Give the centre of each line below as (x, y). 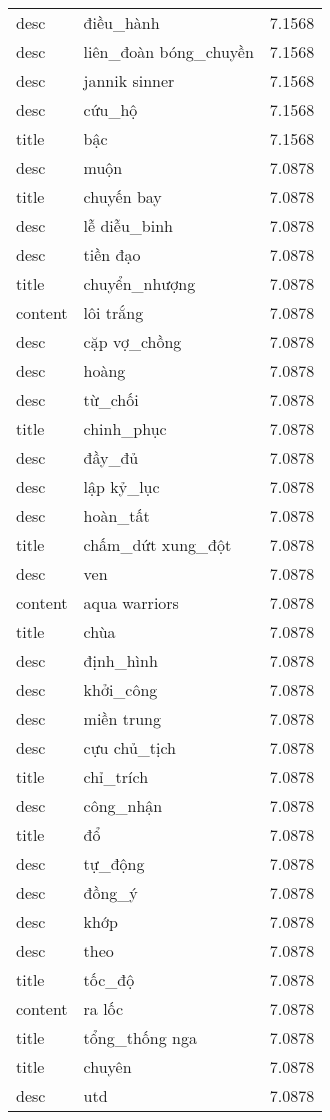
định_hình (120, 660)
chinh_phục (125, 428)
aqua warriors (131, 602)
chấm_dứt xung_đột (157, 544)
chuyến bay (122, 196)
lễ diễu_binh (128, 225)
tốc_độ (109, 979)
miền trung (122, 718)
